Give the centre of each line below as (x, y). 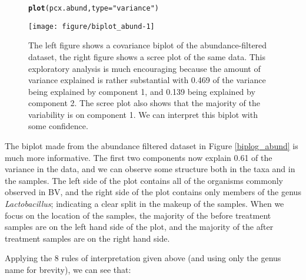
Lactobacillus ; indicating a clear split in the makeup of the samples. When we (144, 204)
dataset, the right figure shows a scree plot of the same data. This (147, 56)
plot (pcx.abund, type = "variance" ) (94, 8)
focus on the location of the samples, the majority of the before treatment (138, 215)
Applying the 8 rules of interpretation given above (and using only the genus (143, 258)
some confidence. (58, 126)
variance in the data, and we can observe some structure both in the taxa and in (150, 169)
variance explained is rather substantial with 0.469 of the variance (147, 80)
